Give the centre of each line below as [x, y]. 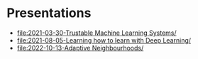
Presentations [49, 13]
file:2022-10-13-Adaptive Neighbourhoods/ [80, 48]
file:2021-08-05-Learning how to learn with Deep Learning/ [104, 40]
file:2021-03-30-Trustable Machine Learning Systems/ [97, 33]
